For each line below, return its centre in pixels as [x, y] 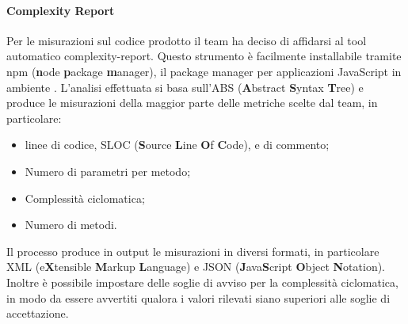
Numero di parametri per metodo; [108, 171]
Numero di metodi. [71, 225]
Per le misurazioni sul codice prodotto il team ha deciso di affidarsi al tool [187, 40]
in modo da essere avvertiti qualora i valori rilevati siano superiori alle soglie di [198, 297]
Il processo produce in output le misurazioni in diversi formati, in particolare [193, 251]
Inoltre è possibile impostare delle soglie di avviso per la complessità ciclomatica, [202, 282]
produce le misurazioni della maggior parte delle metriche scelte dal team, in [192, 103]
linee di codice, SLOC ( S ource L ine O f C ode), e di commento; [177, 145]
